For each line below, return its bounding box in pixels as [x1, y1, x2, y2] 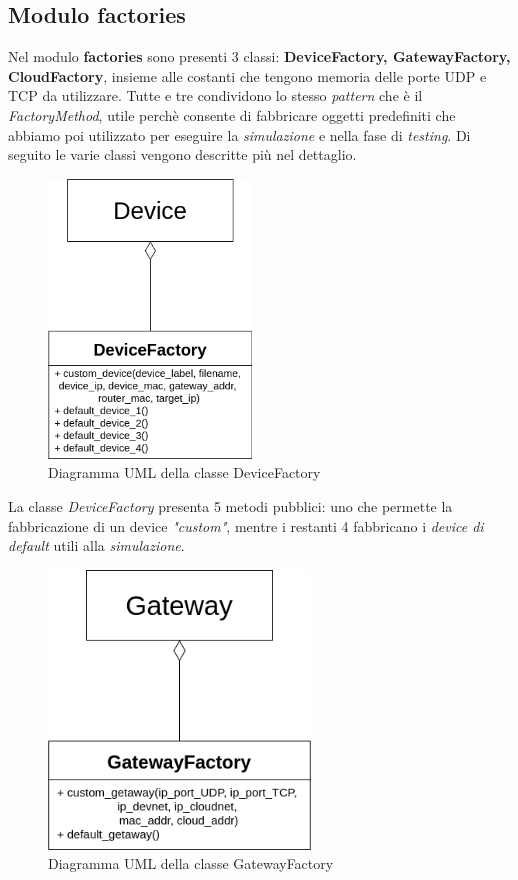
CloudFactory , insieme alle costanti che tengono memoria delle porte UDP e [8, 65, 487, 86]
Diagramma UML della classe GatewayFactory [48, 853, 334, 874]
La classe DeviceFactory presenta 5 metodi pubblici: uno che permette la [8, 495, 453, 516]
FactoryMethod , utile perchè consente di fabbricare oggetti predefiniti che [8, 104, 456, 125]
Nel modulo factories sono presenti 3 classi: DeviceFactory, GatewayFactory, [8, 46, 511, 67]
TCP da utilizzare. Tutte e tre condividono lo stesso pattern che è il [8, 85, 423, 106]
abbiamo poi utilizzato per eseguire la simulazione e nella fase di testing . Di [8, 124, 471, 145]
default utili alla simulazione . [8, 535, 185, 556]
